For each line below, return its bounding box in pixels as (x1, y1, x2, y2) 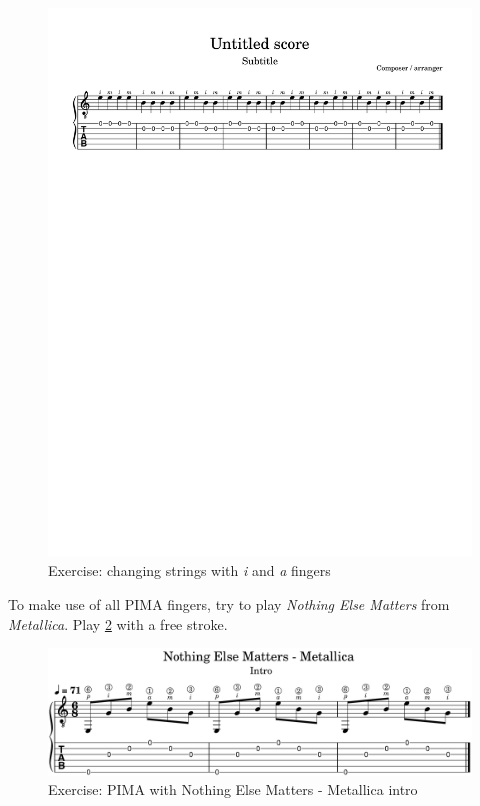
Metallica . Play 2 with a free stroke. (8, 613, 228, 634)
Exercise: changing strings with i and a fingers (48, 560, 331, 581)
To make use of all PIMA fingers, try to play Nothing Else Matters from (8, 594, 450, 615)
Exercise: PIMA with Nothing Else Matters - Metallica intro (48, 779, 418, 800)
